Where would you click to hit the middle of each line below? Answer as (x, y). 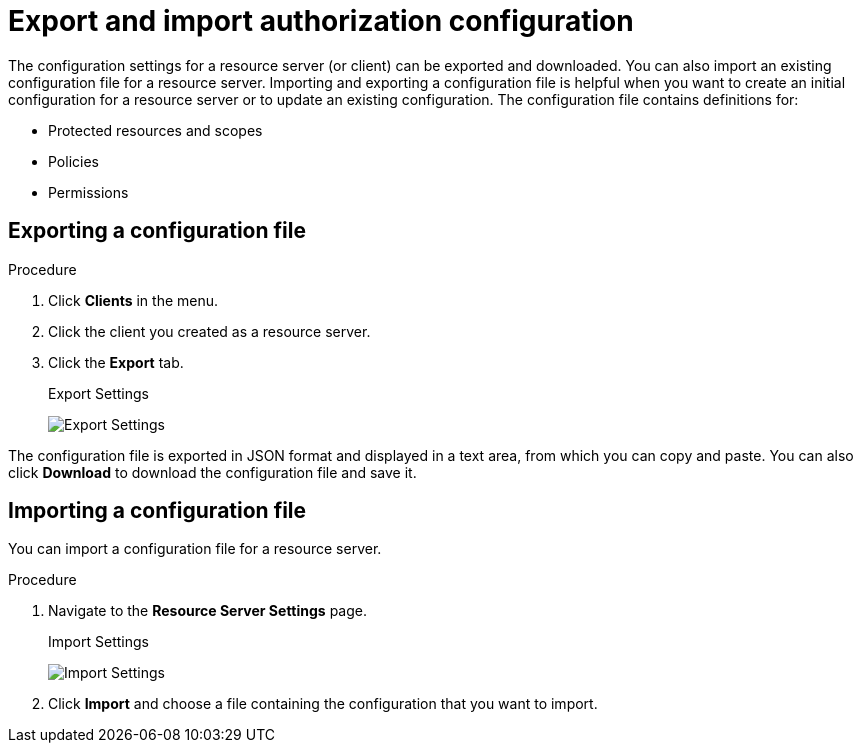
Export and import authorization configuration (321, 21)
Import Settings (98, 642)
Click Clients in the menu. (133, 300)
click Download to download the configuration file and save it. (212, 472)
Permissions (88, 192)
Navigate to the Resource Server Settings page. (207, 611)
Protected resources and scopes (155, 130)
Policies (73, 161)
